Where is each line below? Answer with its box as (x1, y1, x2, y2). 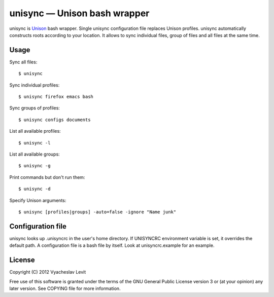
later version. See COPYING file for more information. (9, 285, 121, 291)
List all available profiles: (9, 128, 61, 134)
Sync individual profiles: (9, 82, 60, 88)
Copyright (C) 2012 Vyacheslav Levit (9, 269, 86, 275)
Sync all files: (9, 59, 38, 65)
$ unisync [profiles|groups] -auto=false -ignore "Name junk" (18, 209, 177, 215)
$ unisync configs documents (18, 117, 91, 123)
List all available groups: (9, 151, 60, 157)
